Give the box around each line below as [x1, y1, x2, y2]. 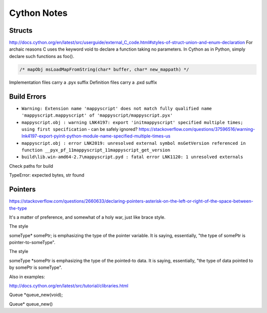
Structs [9, 26, 33, 35]
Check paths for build [9, 163, 53, 169]
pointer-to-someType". [9, 240, 55, 246]
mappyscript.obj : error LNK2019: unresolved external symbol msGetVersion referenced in [21, 140, 246, 146]
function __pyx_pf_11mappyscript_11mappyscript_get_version [21, 147, 171, 153]
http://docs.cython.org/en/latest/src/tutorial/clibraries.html [9, 283, 129, 289]
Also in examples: [9, 273, 45, 280]
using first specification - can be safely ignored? [21, 126, 138, 132]
